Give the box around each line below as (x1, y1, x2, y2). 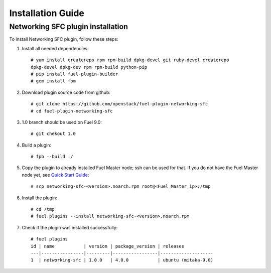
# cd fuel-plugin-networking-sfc (31, 108, 113, 114)
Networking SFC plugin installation (9, 22, 128, 31)
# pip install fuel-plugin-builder (31, 71, 118, 77)
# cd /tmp (31, 206, 55, 212)
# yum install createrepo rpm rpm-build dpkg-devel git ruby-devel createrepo (31, 57, 229, 63)
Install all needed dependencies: (22, 45, 89, 51)
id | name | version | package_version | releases (31, 243, 184, 249)
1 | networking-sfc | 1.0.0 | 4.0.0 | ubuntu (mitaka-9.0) (31, 257, 213, 263)
